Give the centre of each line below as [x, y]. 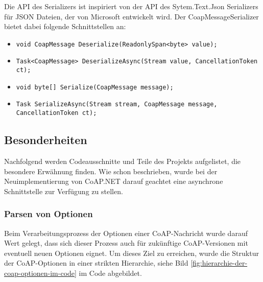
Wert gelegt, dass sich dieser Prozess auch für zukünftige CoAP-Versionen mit [126, 243]
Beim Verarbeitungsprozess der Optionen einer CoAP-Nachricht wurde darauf [126, 233]
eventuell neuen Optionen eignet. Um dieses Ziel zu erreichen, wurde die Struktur [131, 253]
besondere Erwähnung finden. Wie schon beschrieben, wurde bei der [111, 171]
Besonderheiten [46, 140]
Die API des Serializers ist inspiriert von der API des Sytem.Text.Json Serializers [131, 6]
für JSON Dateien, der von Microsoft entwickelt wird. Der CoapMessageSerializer [131, 16]
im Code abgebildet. [110, 273]
